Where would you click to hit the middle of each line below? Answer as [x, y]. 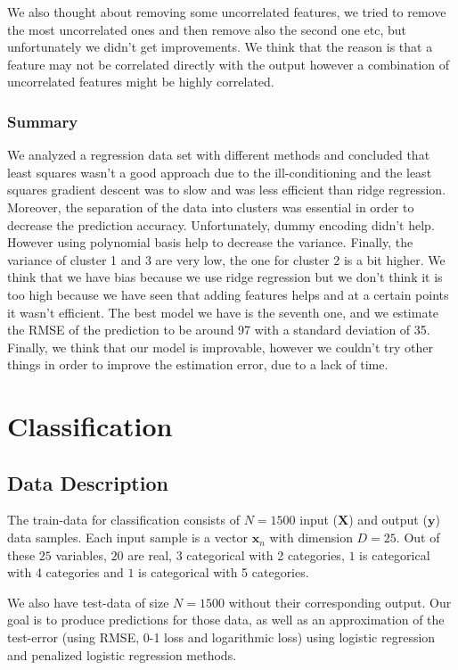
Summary [43, 121]
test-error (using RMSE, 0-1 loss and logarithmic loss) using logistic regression [221, 637]
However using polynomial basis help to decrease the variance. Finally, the [210, 242]
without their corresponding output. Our [340, 602]
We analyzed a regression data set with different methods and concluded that [219, 155]
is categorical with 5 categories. [224, 572]
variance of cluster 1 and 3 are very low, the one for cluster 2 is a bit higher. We [226, 259]
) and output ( [388, 520]
